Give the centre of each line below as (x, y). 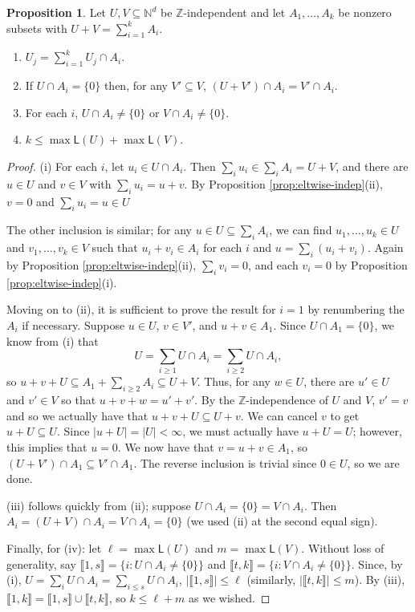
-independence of (287, 400)
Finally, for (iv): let (54, 548)
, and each (273, 264)
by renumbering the (356, 309)
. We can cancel (279, 415)
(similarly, (271, 580)
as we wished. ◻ (230, 597)
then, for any (136, 85)
